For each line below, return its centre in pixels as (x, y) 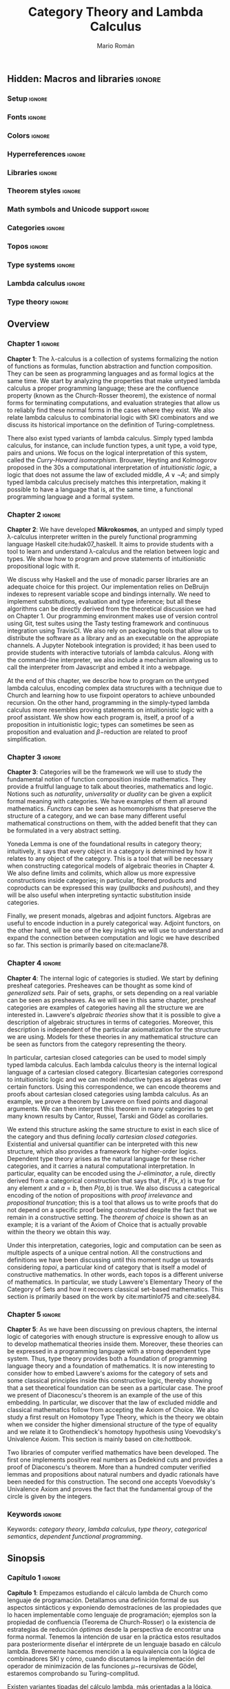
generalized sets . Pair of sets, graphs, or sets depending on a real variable (113, 992)
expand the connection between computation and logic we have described (113, 938)
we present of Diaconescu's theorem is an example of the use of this (105, 1395)
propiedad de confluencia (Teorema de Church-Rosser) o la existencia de (112, 1622)
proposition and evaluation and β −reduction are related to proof (97, 732)
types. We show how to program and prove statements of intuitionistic (107, 558)
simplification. (27, 739)
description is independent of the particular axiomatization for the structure (114, 1029)
